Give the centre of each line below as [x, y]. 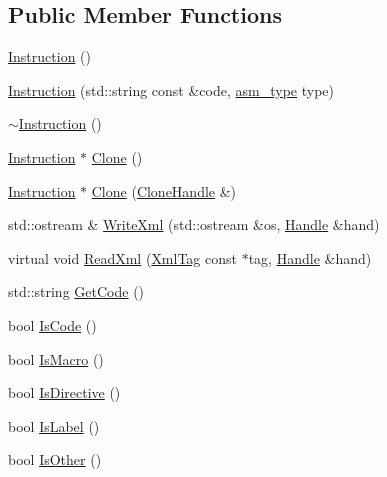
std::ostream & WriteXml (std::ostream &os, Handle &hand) [194, 224]
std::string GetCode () [76, 291]
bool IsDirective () [64, 392]
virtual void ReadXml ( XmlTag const [122, 257]
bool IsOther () [55, 459]
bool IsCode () [52, 324]
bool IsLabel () [54, 425]
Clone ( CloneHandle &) [164, 190]
